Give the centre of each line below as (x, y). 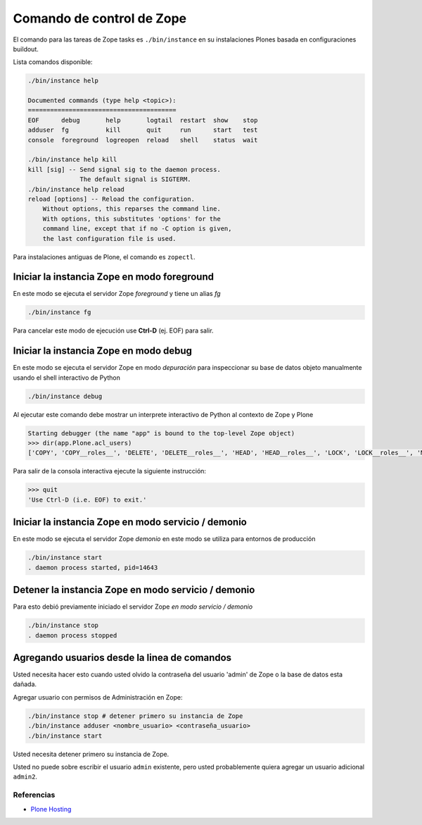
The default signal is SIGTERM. (135, 179)
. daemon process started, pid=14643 (93, 567)
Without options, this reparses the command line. (132, 209)
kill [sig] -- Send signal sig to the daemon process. (124, 169)
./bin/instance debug (65, 396)
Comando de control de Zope (100, 18)
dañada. (25, 684)
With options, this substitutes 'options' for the (132, 219)
